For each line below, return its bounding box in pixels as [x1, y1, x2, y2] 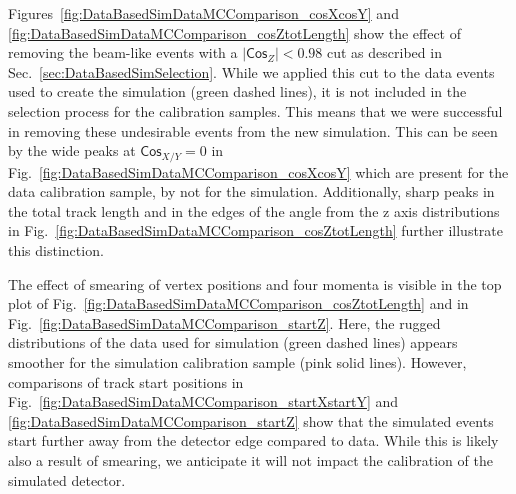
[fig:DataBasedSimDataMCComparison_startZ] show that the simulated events [8, 410, 494, 431]
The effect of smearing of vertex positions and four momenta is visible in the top [8, 273, 502, 294]
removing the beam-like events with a [8, 42, 238, 63]
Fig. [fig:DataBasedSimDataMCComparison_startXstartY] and [8, 391, 399, 412]
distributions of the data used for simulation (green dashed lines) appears [8, 332, 458, 353]
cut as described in [327, 42, 442, 63]
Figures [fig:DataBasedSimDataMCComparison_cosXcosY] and [8, 3, 399, 23]
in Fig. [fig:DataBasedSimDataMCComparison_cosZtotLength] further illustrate [8, 220, 504, 241]
